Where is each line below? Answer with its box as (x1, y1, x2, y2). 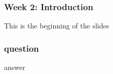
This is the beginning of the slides (4, 20, 109, 31)
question (4, 42, 39, 54)
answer (4, 62, 25, 72)
